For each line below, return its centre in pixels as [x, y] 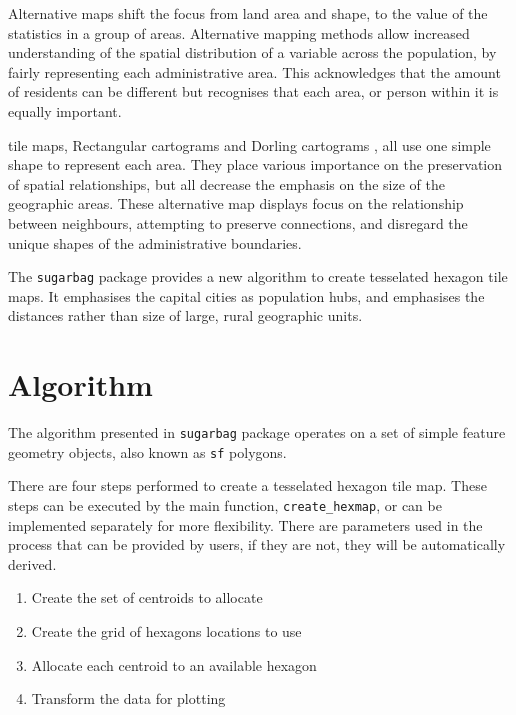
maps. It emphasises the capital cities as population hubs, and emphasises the [246, 295]
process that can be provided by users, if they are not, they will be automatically [257, 544]
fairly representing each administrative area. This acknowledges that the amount [254, 71]
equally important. [65, 110]
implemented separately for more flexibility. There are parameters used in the [245, 524]
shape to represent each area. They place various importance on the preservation [255, 164]
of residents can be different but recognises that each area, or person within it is [253, 91]
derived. [32, 563]
